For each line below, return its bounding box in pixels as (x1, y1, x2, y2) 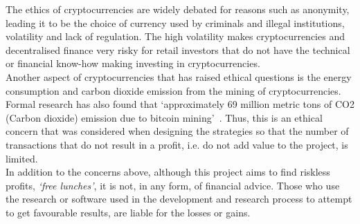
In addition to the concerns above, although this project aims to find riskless (6, 165, 330, 179)
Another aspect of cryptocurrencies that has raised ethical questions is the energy (6, 69, 352, 84)
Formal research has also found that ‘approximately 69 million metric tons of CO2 (6, 97, 354, 111)
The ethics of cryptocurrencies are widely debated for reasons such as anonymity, (6, 2, 350, 16)
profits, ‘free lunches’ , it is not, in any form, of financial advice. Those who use (6, 178, 340, 192)
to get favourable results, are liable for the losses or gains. (6, 205, 251, 219)
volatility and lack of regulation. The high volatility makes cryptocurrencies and (6, 29, 345, 44)
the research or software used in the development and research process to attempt (6, 192, 352, 206)
